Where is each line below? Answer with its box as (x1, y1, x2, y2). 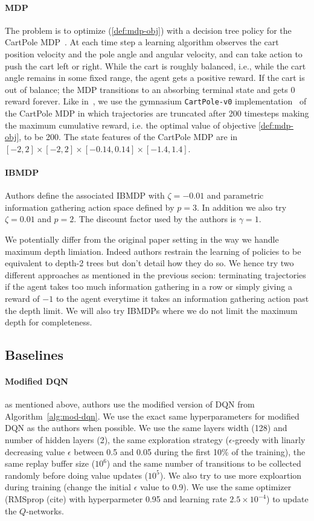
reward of (5, 292, 40, 304)
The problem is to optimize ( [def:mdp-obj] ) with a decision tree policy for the (5, 24, 292, 36)
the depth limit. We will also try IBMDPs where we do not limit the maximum (5, 304, 298, 316)
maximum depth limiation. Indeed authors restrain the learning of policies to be (5, 245, 301, 257)
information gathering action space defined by (5, 200, 175, 213)
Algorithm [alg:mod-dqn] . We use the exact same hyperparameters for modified (5, 409, 300, 422)
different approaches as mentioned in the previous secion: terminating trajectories (5, 268, 306, 281)
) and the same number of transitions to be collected (106, 457, 301, 470)
